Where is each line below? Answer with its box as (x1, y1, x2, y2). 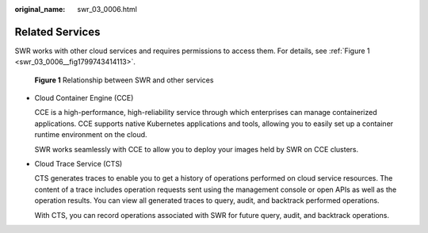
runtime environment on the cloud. (34, 130, 147, 139)
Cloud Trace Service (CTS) (34, 159, 123, 169)
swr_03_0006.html (77, 5, 138, 13)
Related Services (14, 25, 101, 39)
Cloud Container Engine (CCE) (34, 94, 134, 103)
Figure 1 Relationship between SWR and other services (34, 75, 214, 85)
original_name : (14, 5, 66, 13)
